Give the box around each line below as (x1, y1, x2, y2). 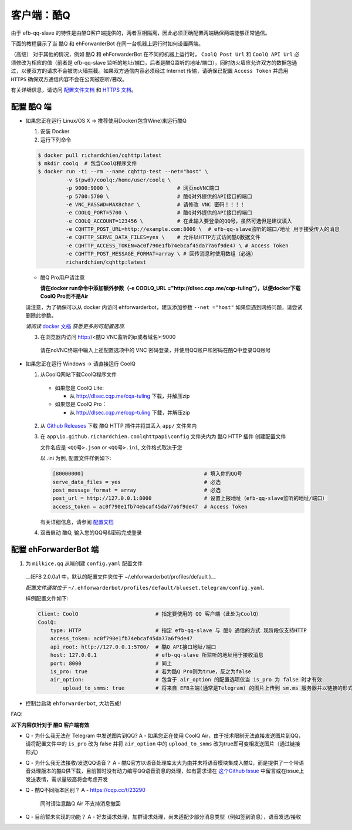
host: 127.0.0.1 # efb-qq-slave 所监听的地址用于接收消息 (50, 652, 264, 658)
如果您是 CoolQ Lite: (55, 384, 104, 391)
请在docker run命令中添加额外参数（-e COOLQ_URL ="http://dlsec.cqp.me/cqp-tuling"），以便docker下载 (40, 285, 301, 292)
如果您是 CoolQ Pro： (55, 401, 107, 408)
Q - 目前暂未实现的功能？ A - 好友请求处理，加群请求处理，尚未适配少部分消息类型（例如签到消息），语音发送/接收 (25, 814, 302, 821)
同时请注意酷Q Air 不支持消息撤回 (40, 799, 121, 807)
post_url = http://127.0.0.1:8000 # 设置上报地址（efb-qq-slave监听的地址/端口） (52, 495, 328, 502)
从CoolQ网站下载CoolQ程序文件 (40, 371, 117, 378)
